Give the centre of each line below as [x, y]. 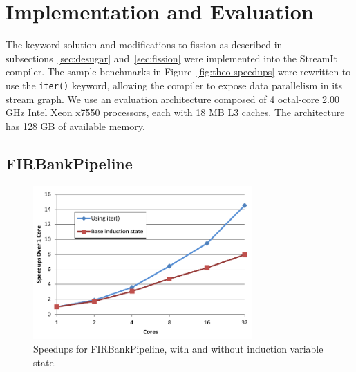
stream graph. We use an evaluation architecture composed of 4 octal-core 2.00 [172, 99]
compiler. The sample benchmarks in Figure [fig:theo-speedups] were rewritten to [178, 72]
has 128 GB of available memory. [75, 125]
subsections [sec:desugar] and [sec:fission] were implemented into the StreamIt [171, 58]
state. [45, 362]
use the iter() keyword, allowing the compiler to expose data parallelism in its [174, 85]
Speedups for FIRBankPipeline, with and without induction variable [178, 349]
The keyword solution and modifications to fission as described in [144, 45]
